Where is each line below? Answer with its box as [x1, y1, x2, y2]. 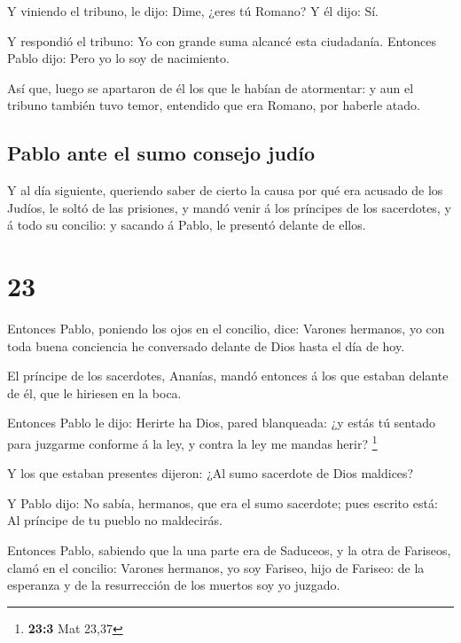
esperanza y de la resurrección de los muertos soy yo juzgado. [7, 576, 340, 594]
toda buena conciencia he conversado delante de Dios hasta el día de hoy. [7, 336, 405, 355]
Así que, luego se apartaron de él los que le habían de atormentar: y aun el [7, 78, 414, 97]
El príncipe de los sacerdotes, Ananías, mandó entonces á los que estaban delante [7, 366, 449, 385]
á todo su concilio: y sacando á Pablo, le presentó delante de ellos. [7, 216, 366, 234]
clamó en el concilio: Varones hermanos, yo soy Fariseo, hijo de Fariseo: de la [7, 558, 425, 576]
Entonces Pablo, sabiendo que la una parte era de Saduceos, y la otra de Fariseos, [7, 541, 451, 560]
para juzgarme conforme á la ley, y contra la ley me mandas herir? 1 [7, 432, 378, 452]
